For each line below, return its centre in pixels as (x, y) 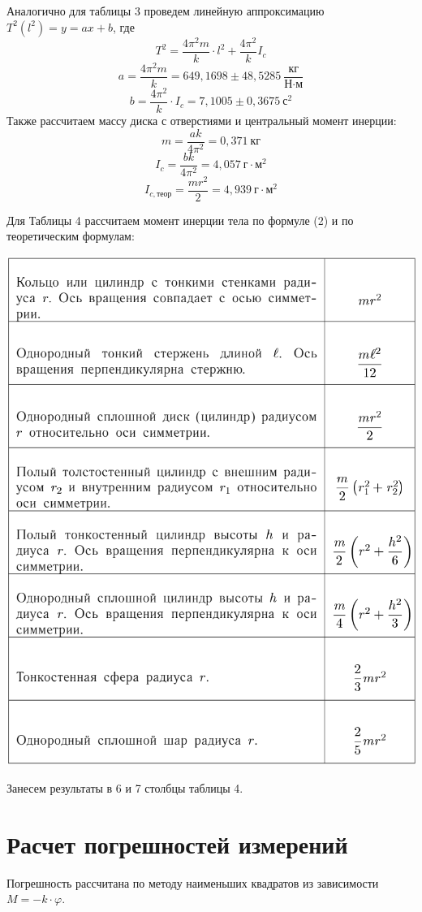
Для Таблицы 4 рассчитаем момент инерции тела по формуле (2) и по (180, 220)
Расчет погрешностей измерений (177, 843)
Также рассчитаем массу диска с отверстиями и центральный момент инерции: (202, 121)
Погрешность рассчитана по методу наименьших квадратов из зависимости (193, 882)
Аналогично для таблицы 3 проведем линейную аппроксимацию (166, 11)
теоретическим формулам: (71, 236)
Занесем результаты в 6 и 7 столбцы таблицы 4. (125, 788)
